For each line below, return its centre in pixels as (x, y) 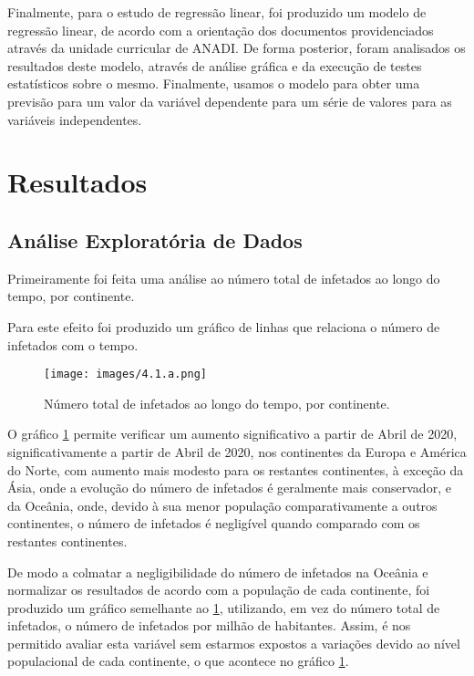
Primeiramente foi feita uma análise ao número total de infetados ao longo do (224, 278)
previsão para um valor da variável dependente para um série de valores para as (230, 101)
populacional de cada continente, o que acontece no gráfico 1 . (178, 661)
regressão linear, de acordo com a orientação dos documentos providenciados (221, 30)
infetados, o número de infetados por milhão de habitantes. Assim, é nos (209, 625)
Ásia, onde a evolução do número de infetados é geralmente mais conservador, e (229, 488)
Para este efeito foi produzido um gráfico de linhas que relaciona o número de (224, 326)
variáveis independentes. (75, 119)
